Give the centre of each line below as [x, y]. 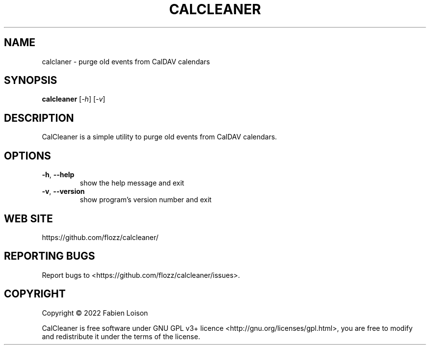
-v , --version [63, 191]
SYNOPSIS [31, 81]
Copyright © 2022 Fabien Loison [95, 313]
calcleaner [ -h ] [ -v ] [74, 99]
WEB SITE [28, 218]
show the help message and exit [132, 183]
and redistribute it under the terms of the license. [121, 336]
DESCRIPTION [39, 118]
